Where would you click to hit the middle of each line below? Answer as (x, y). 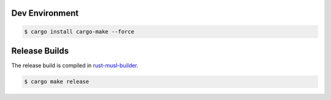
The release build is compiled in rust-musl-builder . (75, 66)
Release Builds (40, 51)
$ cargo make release (57, 82)
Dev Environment (45, 13)
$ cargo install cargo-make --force (79, 31)
